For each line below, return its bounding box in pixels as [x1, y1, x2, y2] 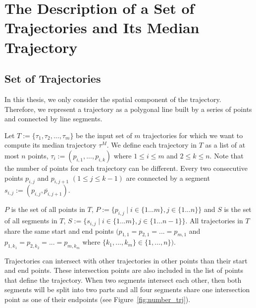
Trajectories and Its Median [4, 17, 200, 38]
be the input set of [76, 130, 132, 140]
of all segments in [4, 215, 57, 226]
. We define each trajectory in [106, 140, 197, 150]
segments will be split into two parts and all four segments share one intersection [4, 284, 250, 295]
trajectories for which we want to [143, 130, 243, 140]
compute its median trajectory [4, 140, 97, 150]
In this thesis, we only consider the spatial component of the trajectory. [4, 94, 221, 104]
